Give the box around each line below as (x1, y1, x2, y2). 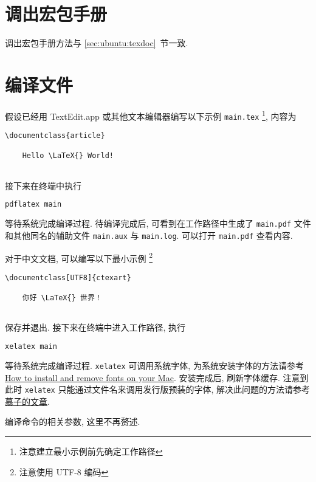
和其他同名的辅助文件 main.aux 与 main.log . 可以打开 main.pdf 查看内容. (5, 229, 293, 241)
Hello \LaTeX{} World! (22, 151, 114, 160)
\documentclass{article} (5, 131, 105, 140)
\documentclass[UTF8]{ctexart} (5, 273, 131, 282)
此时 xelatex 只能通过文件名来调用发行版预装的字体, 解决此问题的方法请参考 (5, 383, 311, 396)
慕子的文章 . (5, 394, 50, 407)
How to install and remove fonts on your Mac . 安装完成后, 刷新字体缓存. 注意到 (5, 371, 309, 384)
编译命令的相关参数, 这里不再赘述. (5, 415, 140, 428)
